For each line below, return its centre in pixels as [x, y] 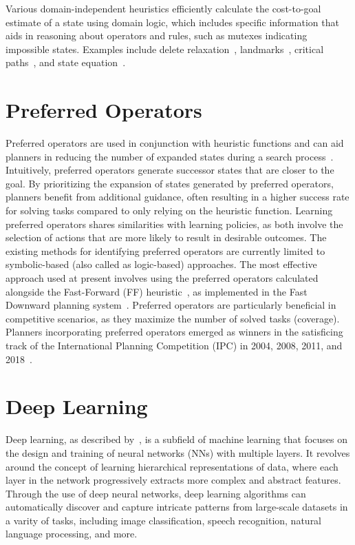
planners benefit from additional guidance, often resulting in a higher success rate [177, 197]
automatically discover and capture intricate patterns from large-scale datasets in [177, 507]
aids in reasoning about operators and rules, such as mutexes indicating [157, 35]
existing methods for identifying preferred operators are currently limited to [165, 250]
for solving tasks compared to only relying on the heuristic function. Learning [169, 210]
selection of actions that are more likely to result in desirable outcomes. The [166, 237]
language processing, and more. [72, 534]
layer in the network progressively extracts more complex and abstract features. [173, 480]
